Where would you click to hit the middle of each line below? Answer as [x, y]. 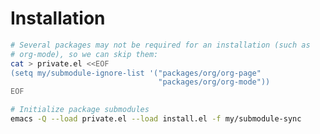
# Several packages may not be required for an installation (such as [160, 45]
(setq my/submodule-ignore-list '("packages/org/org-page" [136, 73]
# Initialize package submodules [80, 110]
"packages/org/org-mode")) [214, 82]
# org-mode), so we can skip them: [84, 54]
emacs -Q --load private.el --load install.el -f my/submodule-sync [156, 119]
